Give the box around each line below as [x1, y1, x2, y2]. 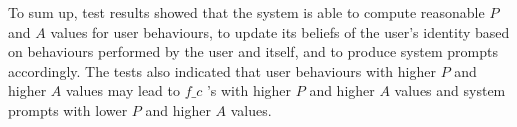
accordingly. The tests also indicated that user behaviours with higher [8, 60, 436, 81]
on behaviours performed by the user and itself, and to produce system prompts [8, 41, 498, 62]
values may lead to [65, 80, 180, 101]
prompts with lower [8, 99, 128, 120]
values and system [394, 80, 506, 101]
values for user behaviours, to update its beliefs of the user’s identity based [50, 21, 510, 42]
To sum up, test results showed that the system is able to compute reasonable [8, 2, 485, 22]
